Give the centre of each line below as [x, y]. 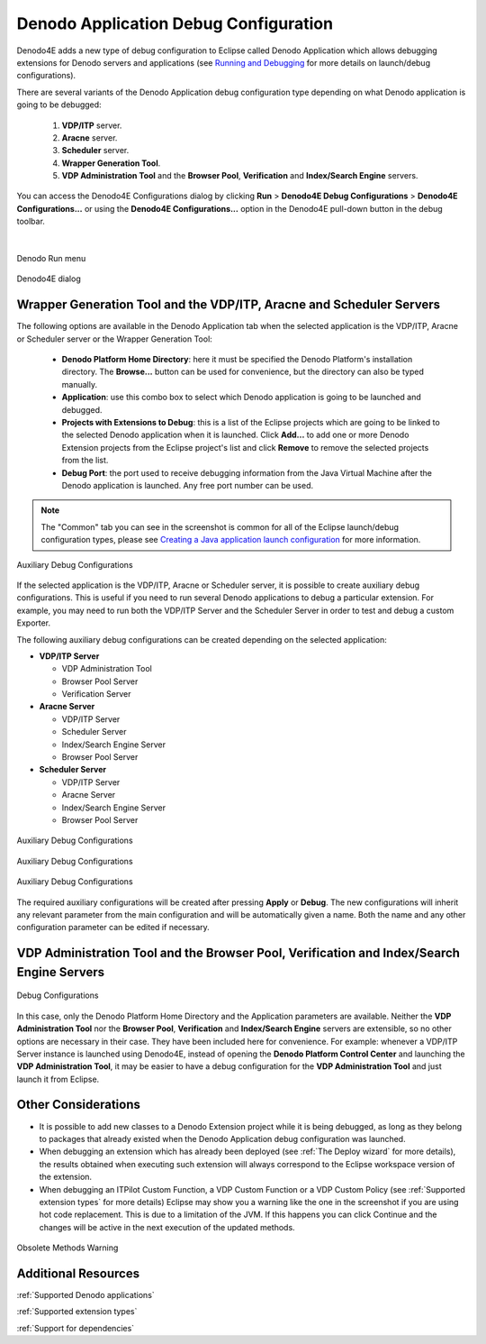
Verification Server [96, 694]
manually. [80, 384]
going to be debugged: [59, 105]
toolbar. [31, 222]
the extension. [66, 1177]
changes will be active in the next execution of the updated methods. [167, 1227]
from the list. [85, 461]
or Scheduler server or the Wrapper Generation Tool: [115, 339]
